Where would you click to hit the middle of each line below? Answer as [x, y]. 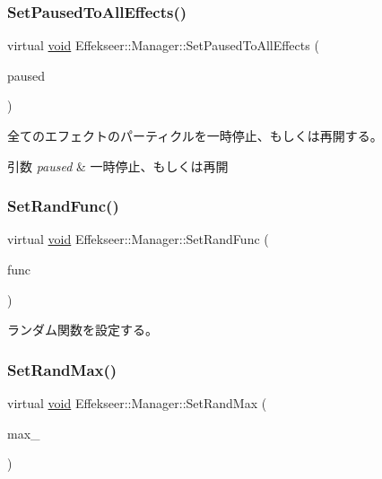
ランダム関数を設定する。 [82, 330]
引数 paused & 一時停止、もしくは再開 [118, 165]
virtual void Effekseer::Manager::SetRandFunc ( [138, 239]
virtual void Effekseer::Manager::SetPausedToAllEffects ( [163, 45]
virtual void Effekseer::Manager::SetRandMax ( [137, 403]
